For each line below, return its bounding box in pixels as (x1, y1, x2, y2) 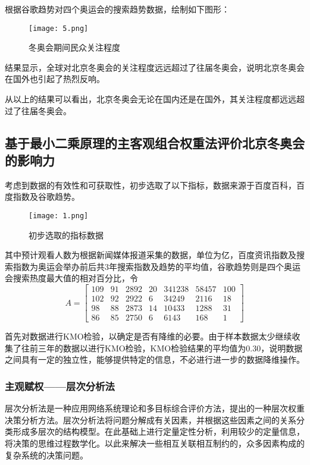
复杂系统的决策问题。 (5, 448, 88, 461)
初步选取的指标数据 (29, 228, 104, 241)
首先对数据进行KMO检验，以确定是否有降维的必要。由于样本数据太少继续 (5, 330, 292, 343)
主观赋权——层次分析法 (5, 378, 115, 393)
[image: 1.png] (29, 212, 89, 220)
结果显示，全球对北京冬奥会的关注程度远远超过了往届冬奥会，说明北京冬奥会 (5, 61, 305, 73)
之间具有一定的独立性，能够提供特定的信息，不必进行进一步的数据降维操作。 (5, 353, 305, 366)
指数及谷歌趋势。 (12, 190, 80, 203)
